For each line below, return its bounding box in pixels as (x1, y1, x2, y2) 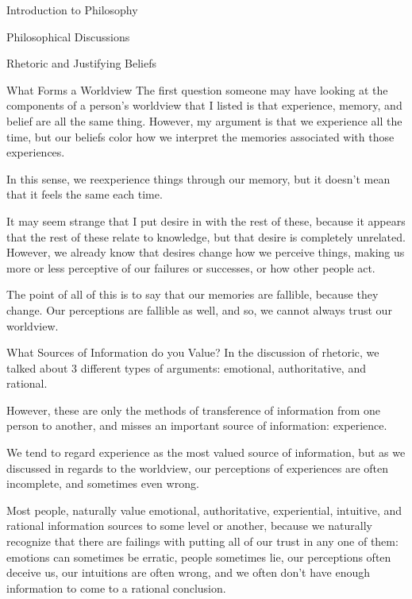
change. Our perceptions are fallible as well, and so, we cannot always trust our (6, 301, 392, 318)
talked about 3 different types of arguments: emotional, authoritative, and (6, 359, 366, 376)
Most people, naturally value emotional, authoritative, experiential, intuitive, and (6, 501, 402, 518)
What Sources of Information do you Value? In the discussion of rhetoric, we (6, 344, 379, 361)
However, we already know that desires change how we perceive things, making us (6, 244, 405, 261)
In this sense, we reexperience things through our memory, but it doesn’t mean (6, 170, 391, 187)
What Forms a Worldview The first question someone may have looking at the (6, 81, 388, 98)
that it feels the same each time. (6, 186, 163, 203)
